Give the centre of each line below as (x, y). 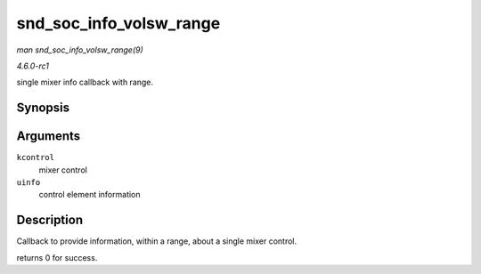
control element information (90, 195)
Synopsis (43, 108)
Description (50, 220)
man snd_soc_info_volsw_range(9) (80, 50)
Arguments (49, 137)
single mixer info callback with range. (85, 82)
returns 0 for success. (57, 257)
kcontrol (36, 157)
